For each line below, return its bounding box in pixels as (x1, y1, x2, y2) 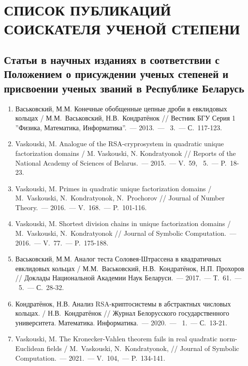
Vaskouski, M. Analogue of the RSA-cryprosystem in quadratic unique (15, 138, 224, 149)
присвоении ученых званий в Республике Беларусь (4, 80, 245, 95)
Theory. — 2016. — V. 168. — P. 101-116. (15, 202, 147, 212)
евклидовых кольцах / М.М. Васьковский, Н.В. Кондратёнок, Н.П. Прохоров (15, 263, 245, 273)
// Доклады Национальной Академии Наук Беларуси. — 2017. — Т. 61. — (15, 273, 242, 283)
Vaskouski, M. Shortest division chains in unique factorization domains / (15, 218, 231, 229)
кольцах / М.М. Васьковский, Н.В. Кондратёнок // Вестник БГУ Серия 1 (15, 113, 236, 123)
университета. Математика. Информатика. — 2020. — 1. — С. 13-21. (15, 317, 227, 327)
